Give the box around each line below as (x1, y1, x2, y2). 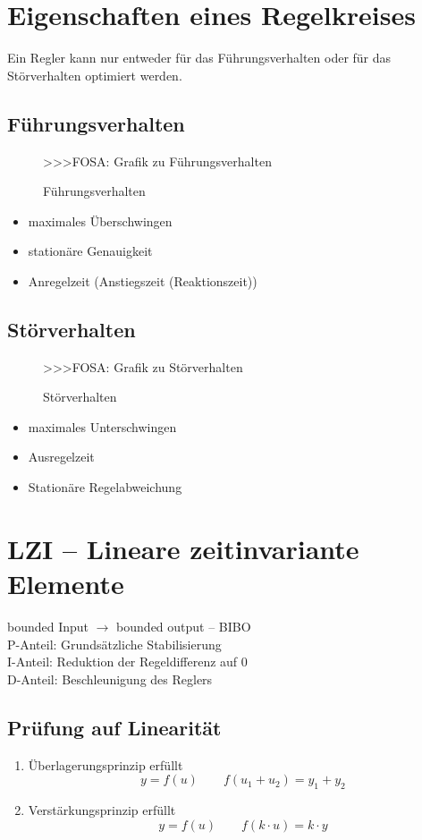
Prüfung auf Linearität (7, 713, 222, 741)
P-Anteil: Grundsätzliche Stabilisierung (7, 634, 222, 653)
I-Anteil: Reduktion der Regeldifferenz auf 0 (7, 652, 248, 671)
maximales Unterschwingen (28, 417, 177, 436)
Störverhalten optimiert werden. (7, 65, 182, 84)
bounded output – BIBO (116, 616, 251, 635)
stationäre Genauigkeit (28, 242, 153, 260)
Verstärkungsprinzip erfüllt (28, 800, 176, 819)
